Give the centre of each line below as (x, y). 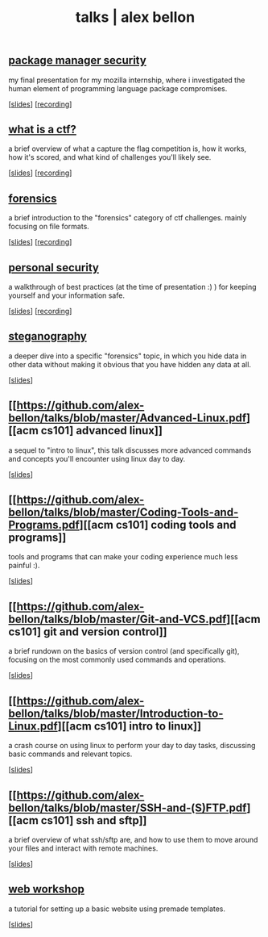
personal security (54, 268)
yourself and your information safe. (66, 295)
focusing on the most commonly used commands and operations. (118, 660)
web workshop (46, 889)
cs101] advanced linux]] (102, 431)
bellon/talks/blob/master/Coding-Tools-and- (124, 512)
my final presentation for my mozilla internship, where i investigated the (127, 80)
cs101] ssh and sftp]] (94, 820)
